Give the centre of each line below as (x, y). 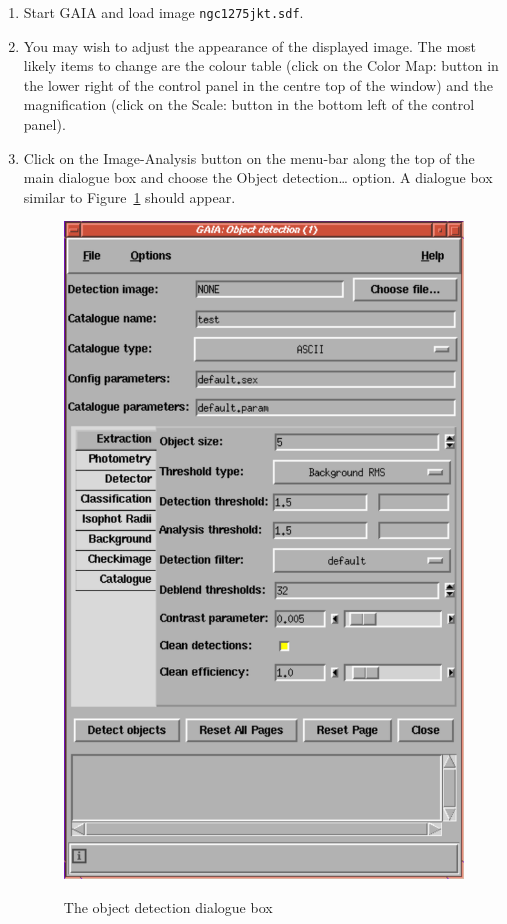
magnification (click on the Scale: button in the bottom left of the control (249, 104)
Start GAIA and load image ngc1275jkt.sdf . (163, 12)
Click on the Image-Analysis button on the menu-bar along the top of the (249, 157)
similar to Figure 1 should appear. (129, 196)
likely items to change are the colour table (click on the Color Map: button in (261, 65)
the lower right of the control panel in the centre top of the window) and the (258, 84)
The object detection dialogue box (168, 906)
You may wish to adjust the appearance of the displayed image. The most (250, 45)
